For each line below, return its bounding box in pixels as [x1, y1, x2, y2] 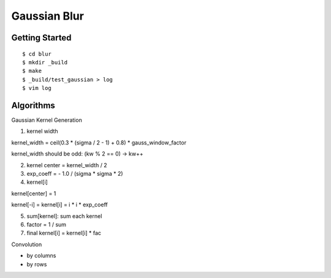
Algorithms [11, 100, 55, 110]
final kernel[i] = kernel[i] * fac [26, 230, 101, 237]
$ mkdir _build [22, 59, 68, 66]
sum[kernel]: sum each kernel [26, 212, 102, 220]
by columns [26, 252, 56, 260]
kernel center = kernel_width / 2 [26, 161, 107, 168]
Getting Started [11, 32, 72, 43]
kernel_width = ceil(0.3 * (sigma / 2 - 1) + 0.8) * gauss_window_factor [11, 138, 187, 146]
